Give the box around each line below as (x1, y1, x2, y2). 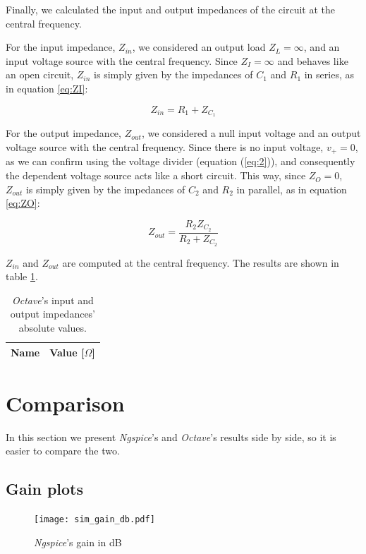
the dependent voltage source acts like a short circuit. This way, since (6, 168, 306, 183)
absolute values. (18, 320, 87, 335)
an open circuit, (6, 67, 74, 82)
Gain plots (6, 478, 83, 500)
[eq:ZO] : (6, 195, 40, 210)
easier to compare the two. (6, 443, 120, 458)
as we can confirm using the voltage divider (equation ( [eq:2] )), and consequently (6, 154, 355, 169)
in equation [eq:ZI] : (6, 80, 88, 95)
